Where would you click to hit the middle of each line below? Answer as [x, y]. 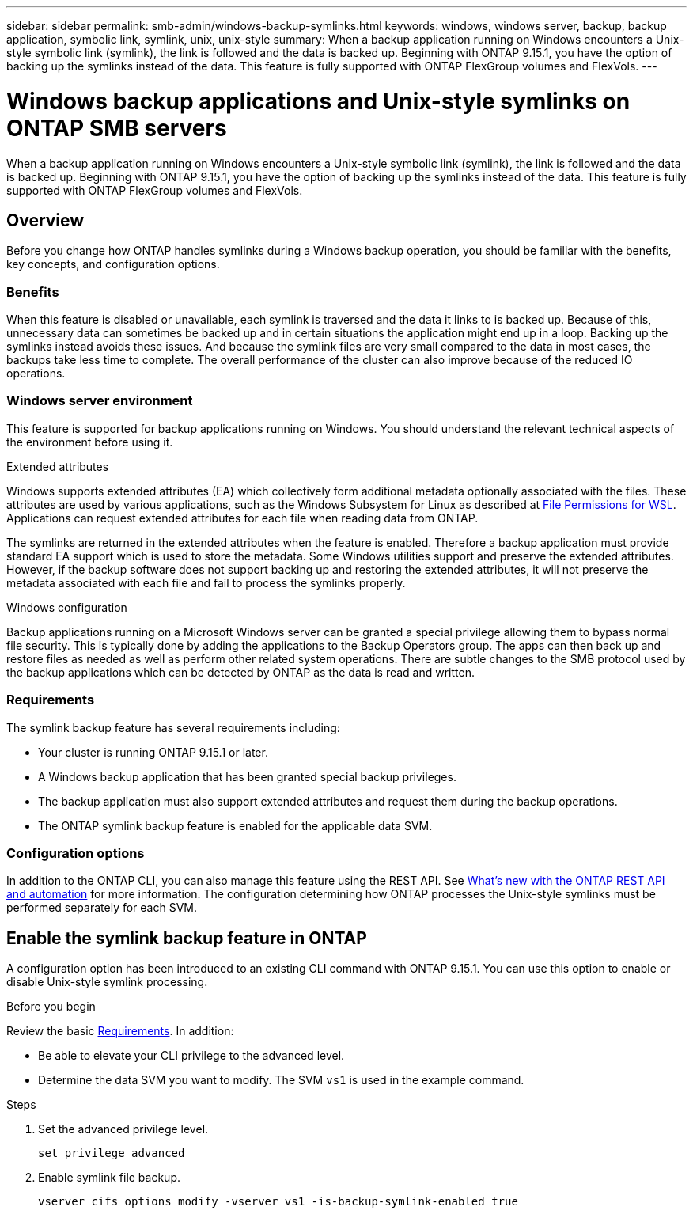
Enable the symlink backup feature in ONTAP [187, 938]
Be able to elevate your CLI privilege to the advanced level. [191, 1056]
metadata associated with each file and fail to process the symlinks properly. [206, 582]
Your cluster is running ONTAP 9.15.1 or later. [153, 752]
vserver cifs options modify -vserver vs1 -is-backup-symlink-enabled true [278, 1202]
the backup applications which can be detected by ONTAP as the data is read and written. [240, 672]
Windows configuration [67, 607]
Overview [45, 220]
